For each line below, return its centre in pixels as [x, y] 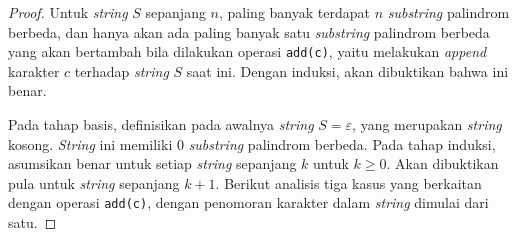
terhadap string [121, 70]
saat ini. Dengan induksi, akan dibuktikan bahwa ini [347, 70]
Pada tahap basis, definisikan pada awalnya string [161, 124]
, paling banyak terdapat [294, 12]
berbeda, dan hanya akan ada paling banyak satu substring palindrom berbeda [249, 31]
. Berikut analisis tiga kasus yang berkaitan [348, 182]
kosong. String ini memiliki [90, 143]
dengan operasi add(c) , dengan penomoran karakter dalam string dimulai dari [248, 202]
